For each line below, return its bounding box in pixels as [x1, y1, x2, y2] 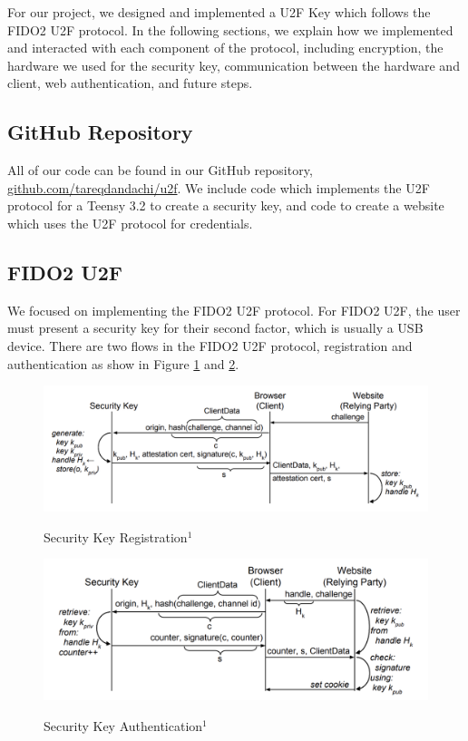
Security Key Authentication [44, 716, 203, 735]
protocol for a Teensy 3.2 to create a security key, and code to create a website [7, 196, 444, 215]
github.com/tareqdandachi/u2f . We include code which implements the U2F [7, 178, 430, 197]
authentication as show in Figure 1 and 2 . [7, 354, 239, 373]
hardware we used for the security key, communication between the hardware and [7, 55, 460, 74]
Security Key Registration [44, 527, 188, 546]
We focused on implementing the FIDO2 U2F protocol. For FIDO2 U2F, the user [7, 300, 461, 319]
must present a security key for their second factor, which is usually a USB [7, 318, 424, 337]
